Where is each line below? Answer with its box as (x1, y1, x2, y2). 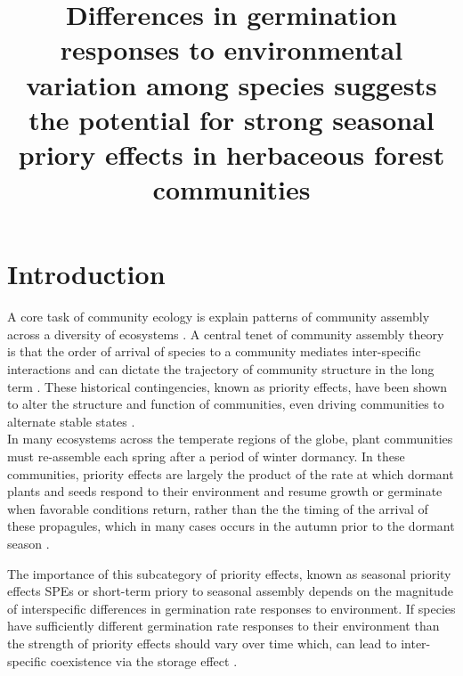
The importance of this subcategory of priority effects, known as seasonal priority (7, 564, 451, 582)
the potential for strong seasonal (28, 101, 435, 137)
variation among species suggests (26, 66, 437, 102)
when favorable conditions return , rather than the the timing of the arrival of (7, 499, 428, 517)
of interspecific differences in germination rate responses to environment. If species (7, 599, 456, 617)
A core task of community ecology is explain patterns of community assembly (7, 307, 430, 326)
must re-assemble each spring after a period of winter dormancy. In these (7, 447, 405, 465)
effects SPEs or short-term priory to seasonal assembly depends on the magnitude (7, 582, 453, 600)
